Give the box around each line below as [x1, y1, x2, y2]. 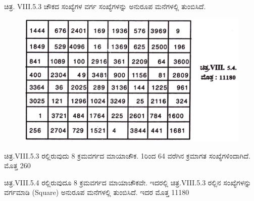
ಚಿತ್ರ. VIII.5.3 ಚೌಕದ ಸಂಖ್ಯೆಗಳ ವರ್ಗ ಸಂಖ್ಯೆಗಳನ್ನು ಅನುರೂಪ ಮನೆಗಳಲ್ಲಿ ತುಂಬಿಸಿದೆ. [4, 1, 206, 11]
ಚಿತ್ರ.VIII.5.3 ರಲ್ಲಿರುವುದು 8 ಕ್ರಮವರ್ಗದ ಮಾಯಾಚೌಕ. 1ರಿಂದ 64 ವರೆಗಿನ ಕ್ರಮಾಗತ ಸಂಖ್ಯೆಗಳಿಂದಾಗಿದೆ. [4, 150, 250, 161]
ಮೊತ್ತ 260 [4, 160, 31, 171]
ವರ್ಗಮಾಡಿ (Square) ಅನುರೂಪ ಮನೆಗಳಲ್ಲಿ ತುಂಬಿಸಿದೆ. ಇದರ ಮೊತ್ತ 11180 [4, 187, 189, 197]
